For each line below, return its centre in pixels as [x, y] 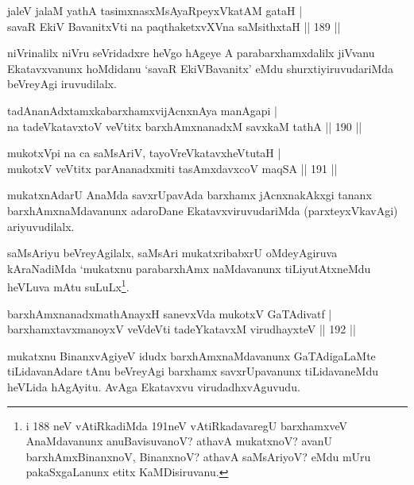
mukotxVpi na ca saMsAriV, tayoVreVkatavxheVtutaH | [144, 153]
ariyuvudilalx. [41, 226]
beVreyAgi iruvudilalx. [62, 84]
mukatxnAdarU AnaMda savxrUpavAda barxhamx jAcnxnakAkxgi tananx [190, 195]
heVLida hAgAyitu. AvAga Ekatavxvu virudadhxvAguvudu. [154, 386]
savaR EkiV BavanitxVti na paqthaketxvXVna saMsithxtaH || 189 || [174, 26]
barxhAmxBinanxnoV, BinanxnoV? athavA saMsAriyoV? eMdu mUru [198, 456]
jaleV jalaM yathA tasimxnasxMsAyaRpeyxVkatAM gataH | [155, 10]
